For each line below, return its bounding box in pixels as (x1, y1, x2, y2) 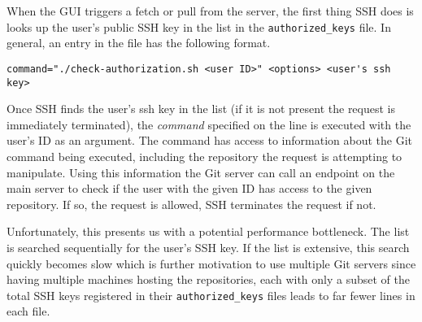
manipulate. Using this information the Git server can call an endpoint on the (7, 163, 395, 181)
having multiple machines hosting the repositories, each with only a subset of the (7, 271, 410, 288)
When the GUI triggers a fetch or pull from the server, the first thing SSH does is (7, 2, 414, 19)
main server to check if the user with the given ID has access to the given (7, 180, 372, 197)
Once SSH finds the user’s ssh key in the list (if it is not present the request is (7, 100, 396, 117)
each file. (7, 302, 50, 320)
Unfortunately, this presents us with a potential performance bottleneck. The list (7, 223, 410, 240)
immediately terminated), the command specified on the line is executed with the (7, 115, 411, 133)
